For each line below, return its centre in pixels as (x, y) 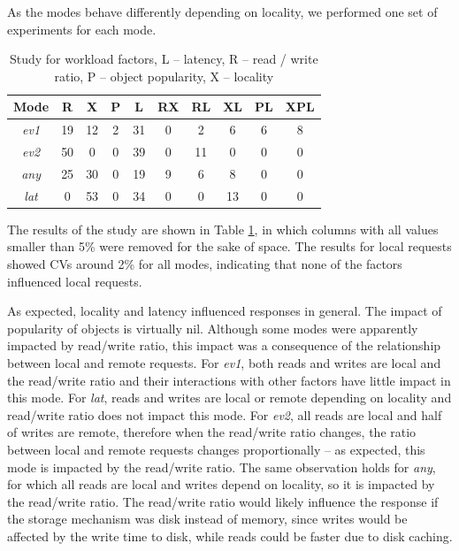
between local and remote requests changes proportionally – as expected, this (216, 449)
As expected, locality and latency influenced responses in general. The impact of (225, 311)
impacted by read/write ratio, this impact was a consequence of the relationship (224, 345)
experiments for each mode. (82, 29)
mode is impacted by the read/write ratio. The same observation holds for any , (222, 467)
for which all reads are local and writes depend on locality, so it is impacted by (221, 484)
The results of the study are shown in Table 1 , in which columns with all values (223, 229)
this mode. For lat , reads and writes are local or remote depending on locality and (229, 398)
